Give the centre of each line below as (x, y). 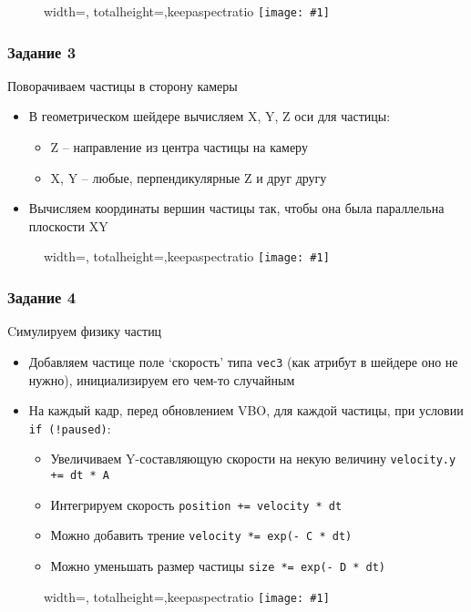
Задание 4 (42, 297)
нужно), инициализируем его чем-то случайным (162, 379)
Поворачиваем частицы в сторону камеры (123, 85)
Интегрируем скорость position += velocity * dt (196, 504)
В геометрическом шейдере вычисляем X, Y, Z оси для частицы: (210, 116)
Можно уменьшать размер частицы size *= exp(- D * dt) (218, 566)
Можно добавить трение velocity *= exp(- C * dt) (201, 535)
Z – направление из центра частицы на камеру (179, 147)
